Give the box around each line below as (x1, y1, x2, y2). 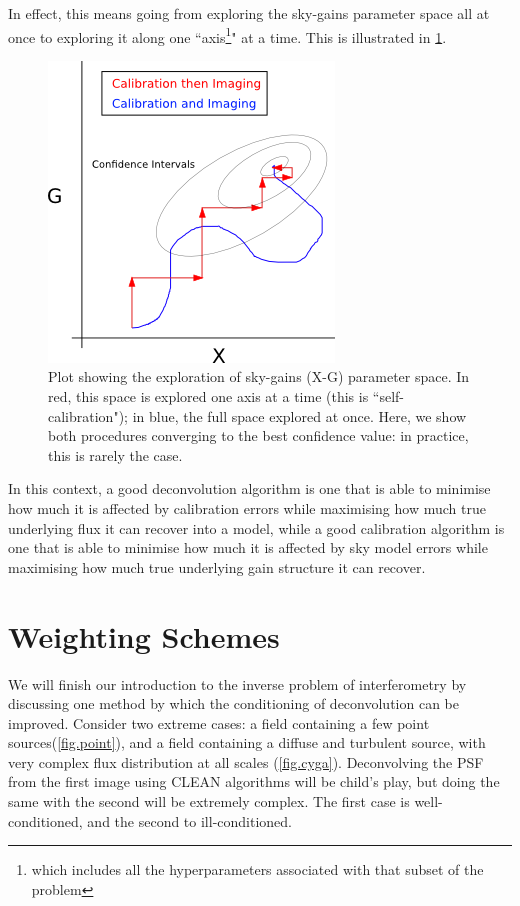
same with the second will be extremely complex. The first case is (8, 791, 410, 812)
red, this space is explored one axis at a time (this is (48, 386, 369, 407)
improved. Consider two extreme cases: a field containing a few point (8, 712, 430, 733)
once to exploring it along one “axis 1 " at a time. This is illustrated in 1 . (8, 23, 447, 47)
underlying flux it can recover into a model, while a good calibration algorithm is (8, 517, 505, 538)
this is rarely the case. (48, 444, 183, 465)
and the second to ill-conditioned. (87, 810, 293, 831)
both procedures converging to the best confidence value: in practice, (48, 425, 469, 446)
